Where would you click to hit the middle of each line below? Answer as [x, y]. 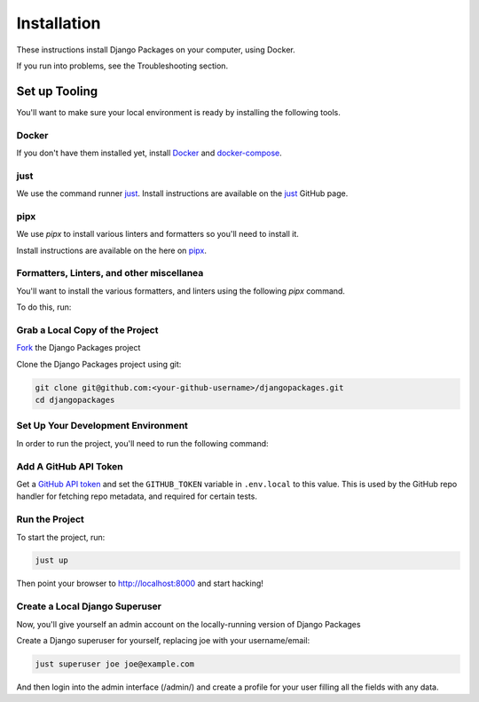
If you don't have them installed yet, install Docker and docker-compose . [149, 153]
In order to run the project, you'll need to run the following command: [143, 443]
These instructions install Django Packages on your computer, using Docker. [156, 50]
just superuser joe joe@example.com [115, 664]
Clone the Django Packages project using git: [99, 364]
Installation [59, 23]
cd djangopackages [75, 400]
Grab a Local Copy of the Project [87, 330]
